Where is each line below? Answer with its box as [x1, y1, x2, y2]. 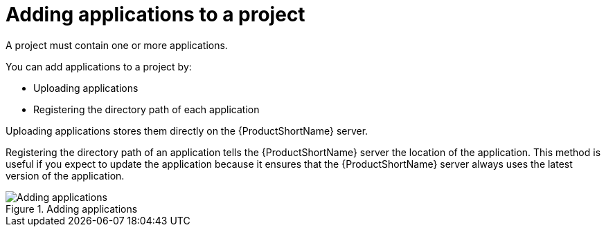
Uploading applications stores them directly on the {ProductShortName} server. [6, 124, 368, 137]
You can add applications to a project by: [6, 60, 192, 72]
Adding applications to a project [6, 3, 305, 26]
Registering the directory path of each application [33, 103, 260, 115]
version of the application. [6, 169, 125, 182]
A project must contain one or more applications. [6, 39, 228, 51]
